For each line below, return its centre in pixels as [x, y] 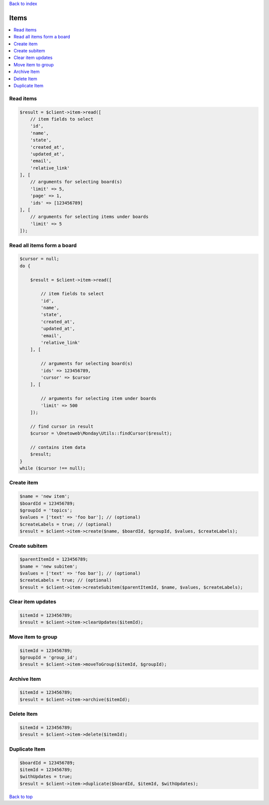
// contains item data [58, 447]
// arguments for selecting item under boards [98, 399]
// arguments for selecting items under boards [89, 217]
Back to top [21, 797]
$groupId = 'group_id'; [49, 657]
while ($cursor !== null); [53, 468]
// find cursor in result [62, 426]
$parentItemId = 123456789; [54, 559]
